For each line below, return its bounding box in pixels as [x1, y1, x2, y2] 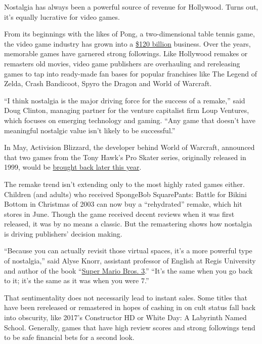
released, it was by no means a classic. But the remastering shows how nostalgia [4, 218, 252, 229]
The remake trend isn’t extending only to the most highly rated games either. [4, 178, 245, 189]
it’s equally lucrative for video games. [4, 11, 120, 22]
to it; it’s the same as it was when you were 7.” [4, 275, 149, 286]
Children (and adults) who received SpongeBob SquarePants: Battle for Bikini [4, 188, 247, 199]
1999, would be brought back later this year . [4, 162, 142, 172]
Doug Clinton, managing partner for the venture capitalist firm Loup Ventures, [4, 105, 249, 116]
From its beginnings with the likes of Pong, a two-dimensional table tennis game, [4, 28, 255, 39]
